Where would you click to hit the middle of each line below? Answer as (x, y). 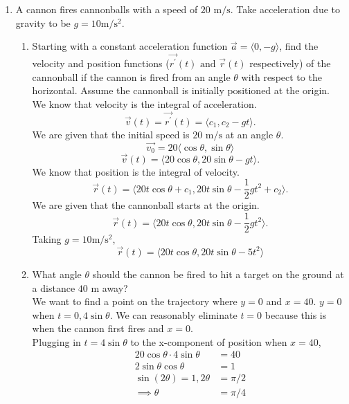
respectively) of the (290, 63)
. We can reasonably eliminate (173, 314)
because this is (296, 314)
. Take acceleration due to (285, 9)
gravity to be (43, 22)
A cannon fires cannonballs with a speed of (107, 9)
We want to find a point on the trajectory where (135, 301)
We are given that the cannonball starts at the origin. (146, 205)
